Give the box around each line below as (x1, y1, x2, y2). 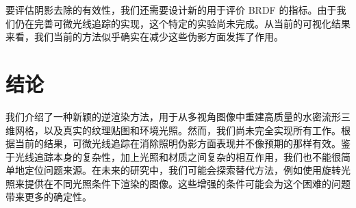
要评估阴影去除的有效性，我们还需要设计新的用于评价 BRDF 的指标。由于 (5, 3, 337, 16)
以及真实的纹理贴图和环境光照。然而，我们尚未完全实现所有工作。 (43, 122, 341, 137)
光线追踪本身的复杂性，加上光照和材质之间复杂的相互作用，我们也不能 (14, 149, 331, 164)
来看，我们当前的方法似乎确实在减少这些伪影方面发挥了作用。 (5, 29, 283, 44)
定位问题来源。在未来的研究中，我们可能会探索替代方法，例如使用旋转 (24, 163, 341, 177)
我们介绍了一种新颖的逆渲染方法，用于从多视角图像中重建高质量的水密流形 (5, 109, 341, 123)
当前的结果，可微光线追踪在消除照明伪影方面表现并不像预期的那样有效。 (14, 136, 341, 151)
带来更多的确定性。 (5, 190, 92, 204)
